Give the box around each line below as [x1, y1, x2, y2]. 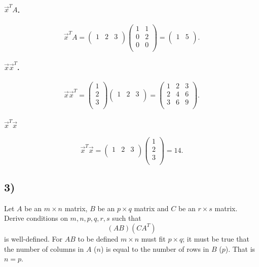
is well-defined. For [4, 233, 63, 244]
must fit [141, 233, 166, 244]
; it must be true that [182, 233, 249, 244]
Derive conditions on [4, 213, 68, 223]
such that [112, 213, 141, 223]
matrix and [134, 203, 169, 213]
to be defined [78, 233, 119, 244]
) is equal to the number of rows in [100, 243, 209, 254]
